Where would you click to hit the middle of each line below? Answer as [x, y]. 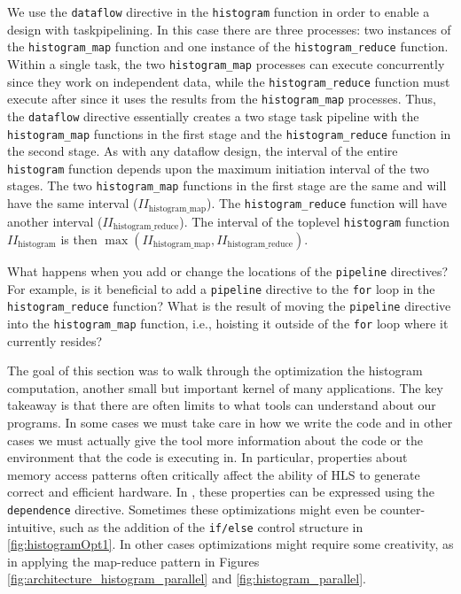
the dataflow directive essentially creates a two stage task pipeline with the [213, 116]
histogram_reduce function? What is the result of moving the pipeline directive [229, 306]
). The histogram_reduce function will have [327, 203]
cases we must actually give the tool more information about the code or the [215, 440]
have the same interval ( [73, 203]
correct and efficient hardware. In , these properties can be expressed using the [221, 492]
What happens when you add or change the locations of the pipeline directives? [228, 271]
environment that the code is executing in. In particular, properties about [207, 457]
